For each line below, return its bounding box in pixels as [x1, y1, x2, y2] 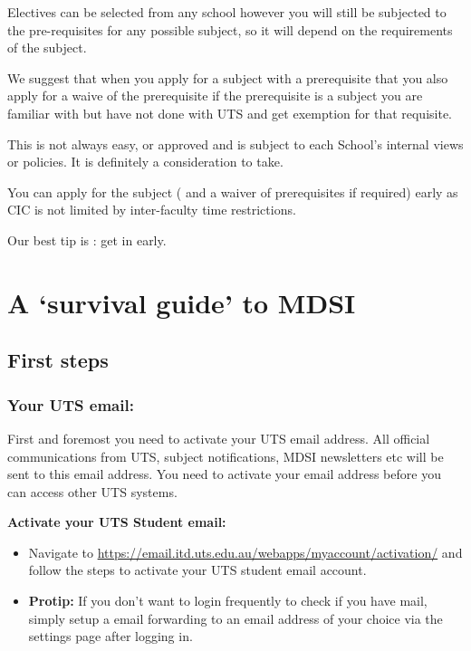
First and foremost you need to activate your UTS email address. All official [7, 428, 430, 447]
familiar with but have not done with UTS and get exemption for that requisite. [7, 103, 453, 122]
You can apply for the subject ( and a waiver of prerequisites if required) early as [7, 182, 458, 201]
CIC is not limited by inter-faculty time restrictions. [7, 200, 296, 219]
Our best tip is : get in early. [7, 230, 167, 249]
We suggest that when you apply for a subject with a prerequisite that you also [7, 68, 448, 87]
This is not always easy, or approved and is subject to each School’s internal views [7, 134, 464, 153]
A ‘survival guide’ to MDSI [7, 283, 356, 321]
